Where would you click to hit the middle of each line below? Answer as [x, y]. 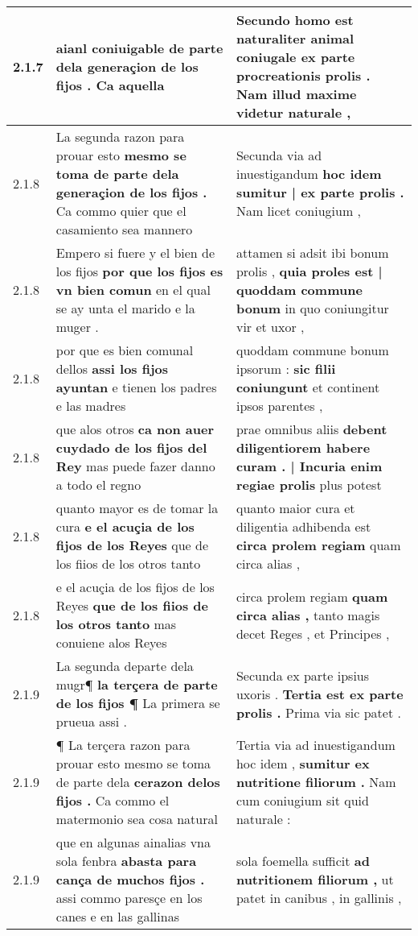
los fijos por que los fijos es [139, 271]
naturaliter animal [295, 38]
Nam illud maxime [296, 94]
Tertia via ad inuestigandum [316, 745]
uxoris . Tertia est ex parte [320, 694]
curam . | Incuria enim [309, 466]
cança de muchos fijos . [130, 879]
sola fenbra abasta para [126, 861]
